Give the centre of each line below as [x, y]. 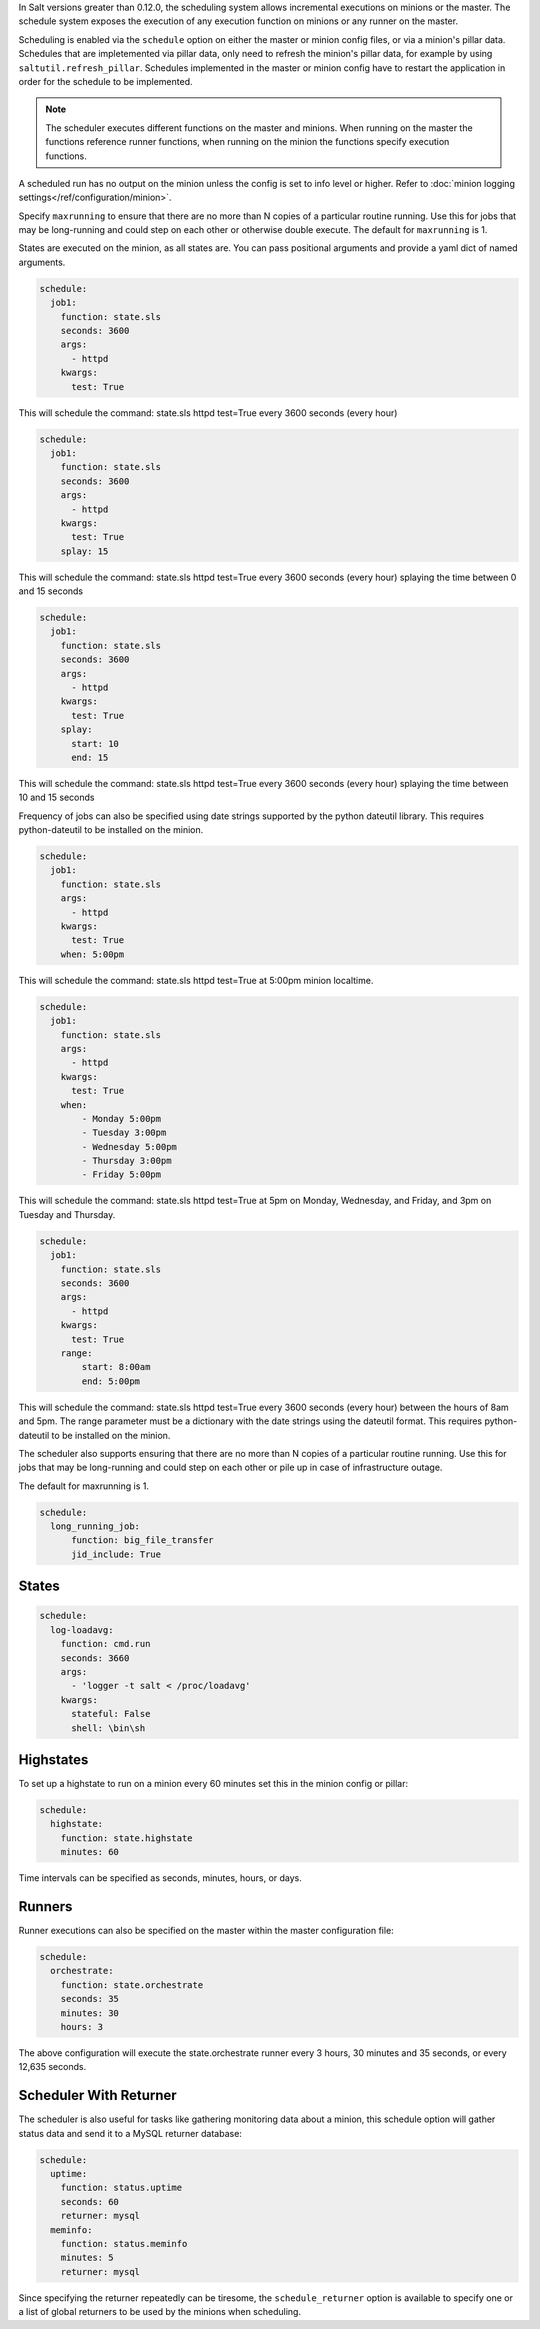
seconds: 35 [90, 1999]
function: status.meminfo [124, 2244]
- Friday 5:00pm [121, 1174]
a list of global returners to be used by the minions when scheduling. [160, 2312]
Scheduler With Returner [97, 2095]
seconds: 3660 [95, 1658]
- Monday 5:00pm [121, 1118]
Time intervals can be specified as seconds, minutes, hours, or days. [160, 1878]
